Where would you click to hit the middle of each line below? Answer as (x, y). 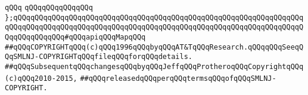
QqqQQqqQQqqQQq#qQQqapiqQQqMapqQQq (75, 37)
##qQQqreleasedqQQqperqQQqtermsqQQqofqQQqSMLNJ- (178, 78)
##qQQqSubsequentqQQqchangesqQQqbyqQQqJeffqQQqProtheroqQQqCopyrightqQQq (154, 66)
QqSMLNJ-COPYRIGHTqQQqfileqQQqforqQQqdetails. (99, 57)
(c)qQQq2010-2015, (41, 78)
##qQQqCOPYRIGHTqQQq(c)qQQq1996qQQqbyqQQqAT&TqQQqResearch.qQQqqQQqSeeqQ (154, 47)
